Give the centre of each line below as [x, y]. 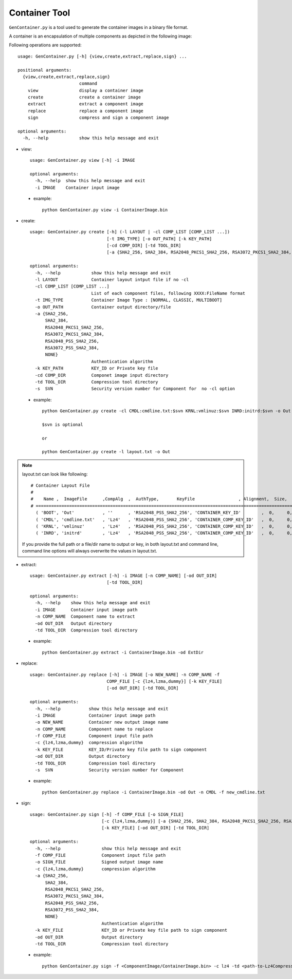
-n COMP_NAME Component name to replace [94, 729]
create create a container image [84, 97]
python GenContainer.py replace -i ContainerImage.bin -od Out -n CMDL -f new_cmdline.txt [154, 792]
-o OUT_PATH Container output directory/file [103, 307]
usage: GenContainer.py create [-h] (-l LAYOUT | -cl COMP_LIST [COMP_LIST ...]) [130, 232]
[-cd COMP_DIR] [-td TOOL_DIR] [144, 246]
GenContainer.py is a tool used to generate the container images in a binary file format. [99, 27]
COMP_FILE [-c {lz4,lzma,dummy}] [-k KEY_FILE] [164, 681]
